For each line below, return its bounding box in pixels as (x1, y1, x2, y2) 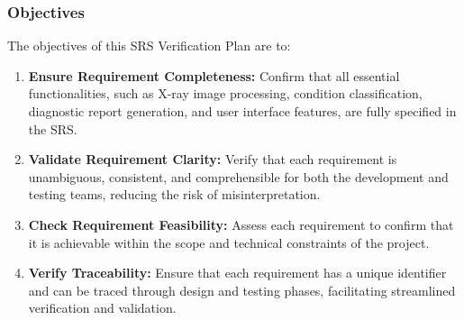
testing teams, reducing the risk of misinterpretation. (28, 185, 321, 204)
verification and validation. (28, 298, 177, 317)
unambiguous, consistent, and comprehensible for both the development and (28, 167, 449, 186)
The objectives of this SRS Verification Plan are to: (7, 36, 291, 55)
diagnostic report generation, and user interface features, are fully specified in (28, 102, 457, 120)
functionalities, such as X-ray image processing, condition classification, (28, 84, 423, 103)
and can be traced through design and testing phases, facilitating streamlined (28, 280, 456, 299)
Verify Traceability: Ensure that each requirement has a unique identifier (28, 263, 447, 282)
